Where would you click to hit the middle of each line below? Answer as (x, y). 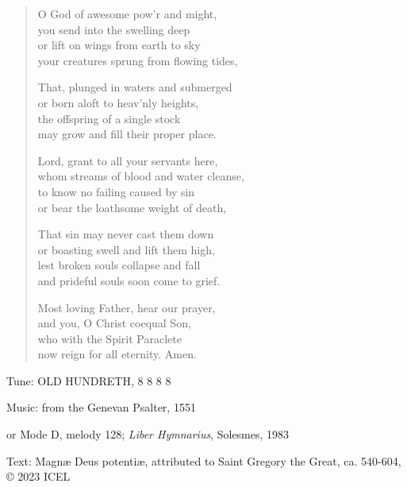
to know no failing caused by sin (116, 191)
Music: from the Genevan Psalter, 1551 (101, 407)
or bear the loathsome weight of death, (132, 207)
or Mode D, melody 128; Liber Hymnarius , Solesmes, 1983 (148, 434)
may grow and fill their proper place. (127, 134)
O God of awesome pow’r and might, (127, 14)
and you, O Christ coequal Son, (114, 323)
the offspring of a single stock (109, 118)
